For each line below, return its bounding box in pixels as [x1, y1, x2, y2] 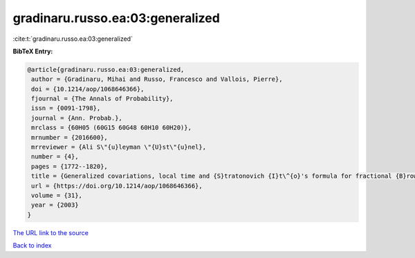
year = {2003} [31, 201, 79, 209]
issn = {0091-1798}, [31, 104, 101, 112]
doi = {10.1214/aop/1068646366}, [31, 85, 145, 93]
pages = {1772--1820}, [31, 163, 109, 170]
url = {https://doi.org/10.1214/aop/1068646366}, [31, 182, 203, 190]
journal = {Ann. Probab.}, [31, 114, 122, 122]
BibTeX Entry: [12, 47, 53, 55]
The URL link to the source [12, 228, 89, 237]
